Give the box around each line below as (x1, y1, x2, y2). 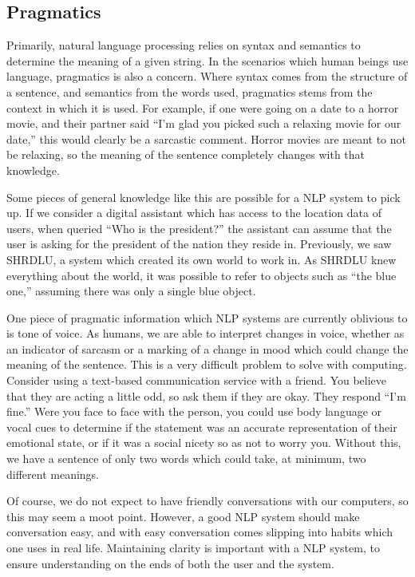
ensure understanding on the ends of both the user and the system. (6, 555, 334, 571)
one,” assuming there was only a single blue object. (6, 283, 256, 299)
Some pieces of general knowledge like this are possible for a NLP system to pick (6, 188, 401, 205)
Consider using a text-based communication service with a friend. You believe (6, 372, 387, 389)
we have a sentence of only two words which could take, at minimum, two (6, 450, 366, 467)
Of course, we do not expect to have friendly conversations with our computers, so (6, 492, 409, 509)
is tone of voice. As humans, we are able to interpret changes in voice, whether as (6, 325, 405, 342)
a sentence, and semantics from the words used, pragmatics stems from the (6, 83, 373, 100)
